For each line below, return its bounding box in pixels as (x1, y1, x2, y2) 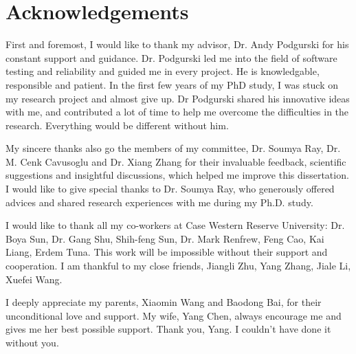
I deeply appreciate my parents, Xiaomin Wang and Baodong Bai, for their (5, 295, 322, 309)
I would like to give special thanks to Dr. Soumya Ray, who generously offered (5, 181, 335, 196)
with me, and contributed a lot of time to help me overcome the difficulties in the (5, 104, 349, 119)
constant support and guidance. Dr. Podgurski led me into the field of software (5, 50, 337, 65)
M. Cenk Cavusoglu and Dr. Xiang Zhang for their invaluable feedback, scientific (5, 154, 346, 168)
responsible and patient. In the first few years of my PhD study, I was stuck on (5, 77, 339, 91)
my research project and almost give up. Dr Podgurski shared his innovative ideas (5, 91, 350, 105)
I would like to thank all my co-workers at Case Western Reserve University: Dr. (5, 218, 345, 232)
